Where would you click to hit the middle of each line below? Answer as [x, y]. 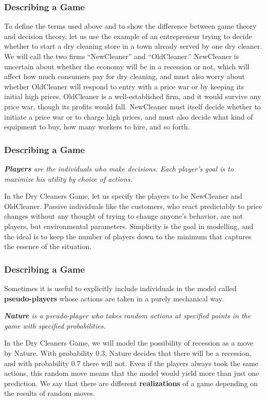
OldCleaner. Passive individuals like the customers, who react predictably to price [133, 206]
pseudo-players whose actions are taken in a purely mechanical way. [114, 298]
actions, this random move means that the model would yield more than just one [132, 373]
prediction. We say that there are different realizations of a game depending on [131, 383]
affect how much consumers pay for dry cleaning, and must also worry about [125, 76]
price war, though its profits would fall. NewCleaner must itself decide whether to [132, 106]
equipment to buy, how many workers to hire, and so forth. [97, 127]
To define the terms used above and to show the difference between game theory [130, 26]
